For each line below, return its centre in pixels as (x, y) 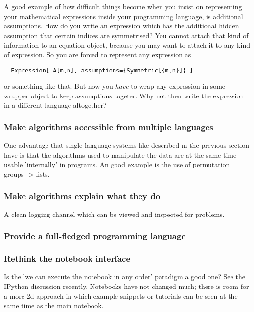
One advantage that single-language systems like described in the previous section (127, 145)
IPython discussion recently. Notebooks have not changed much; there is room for (127, 286)
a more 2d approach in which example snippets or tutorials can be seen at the (121, 296)
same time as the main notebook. (54, 305)
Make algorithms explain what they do (82, 196)
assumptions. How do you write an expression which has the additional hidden (122, 26)
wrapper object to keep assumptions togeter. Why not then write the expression (124, 95)
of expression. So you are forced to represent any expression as (98, 54)
